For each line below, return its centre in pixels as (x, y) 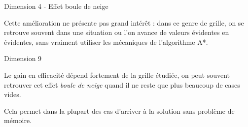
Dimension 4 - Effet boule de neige (56, 6)
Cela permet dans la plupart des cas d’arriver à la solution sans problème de (119, 111)
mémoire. (18, 120)
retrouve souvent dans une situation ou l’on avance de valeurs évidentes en (117, 32)
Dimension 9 (23, 58)
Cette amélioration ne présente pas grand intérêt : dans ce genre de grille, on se (124, 22)
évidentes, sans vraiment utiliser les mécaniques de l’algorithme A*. (106, 42)
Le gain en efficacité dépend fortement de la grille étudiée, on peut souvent (117, 75)
